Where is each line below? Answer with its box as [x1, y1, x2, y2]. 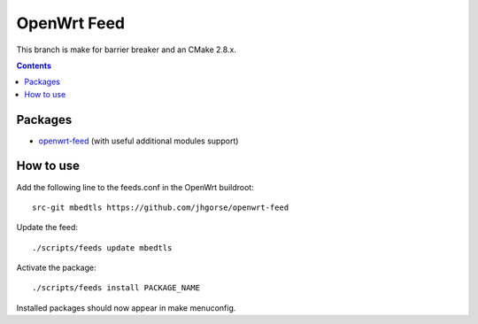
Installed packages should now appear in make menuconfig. [16, 302, 236, 313]
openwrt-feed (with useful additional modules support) [38, 135, 239, 146]
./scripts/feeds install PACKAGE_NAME [32, 283, 201, 293]
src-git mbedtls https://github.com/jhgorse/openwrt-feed [32, 202, 289, 212]
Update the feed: [16, 222, 79, 233]
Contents [16, 60, 52, 71]
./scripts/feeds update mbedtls [32, 243, 173, 252]
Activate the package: [16, 262, 96, 274]
